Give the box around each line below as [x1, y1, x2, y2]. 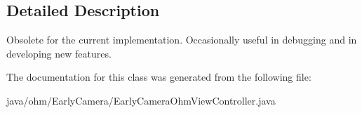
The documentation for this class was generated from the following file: [6, 69, 311, 84]
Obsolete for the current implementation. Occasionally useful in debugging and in [6, 32, 357, 47]
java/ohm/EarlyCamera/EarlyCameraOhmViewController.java [6, 93, 276, 107]
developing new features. [6, 46, 112, 60]
